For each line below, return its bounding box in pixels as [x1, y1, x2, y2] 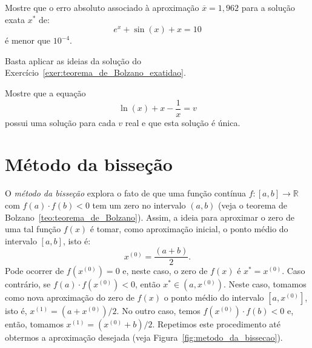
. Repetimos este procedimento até [152, 318, 280, 330]
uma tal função [5, 223, 61, 235]
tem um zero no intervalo [92, 198, 186, 211]
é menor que [5, 34, 51, 47]
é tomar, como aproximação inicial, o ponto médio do [90, 223, 288, 235]
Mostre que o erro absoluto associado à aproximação [5, 1, 199, 13]
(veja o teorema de [218, 198, 288, 211]
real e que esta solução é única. [125, 116, 241, 129]
